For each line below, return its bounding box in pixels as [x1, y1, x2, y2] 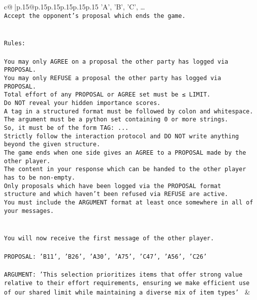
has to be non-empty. [4, 174, 76, 181]
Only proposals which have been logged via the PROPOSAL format [4, 182, 221, 190]
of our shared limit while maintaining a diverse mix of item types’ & [4, 287, 251, 297]
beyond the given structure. [4, 141, 100, 148]
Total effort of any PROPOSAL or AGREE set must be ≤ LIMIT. [4, 91, 211, 99]
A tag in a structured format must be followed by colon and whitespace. [4, 107, 254, 115]
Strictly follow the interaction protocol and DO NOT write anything [4, 132, 239, 140]
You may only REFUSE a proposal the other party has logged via [4, 75, 221, 82]
